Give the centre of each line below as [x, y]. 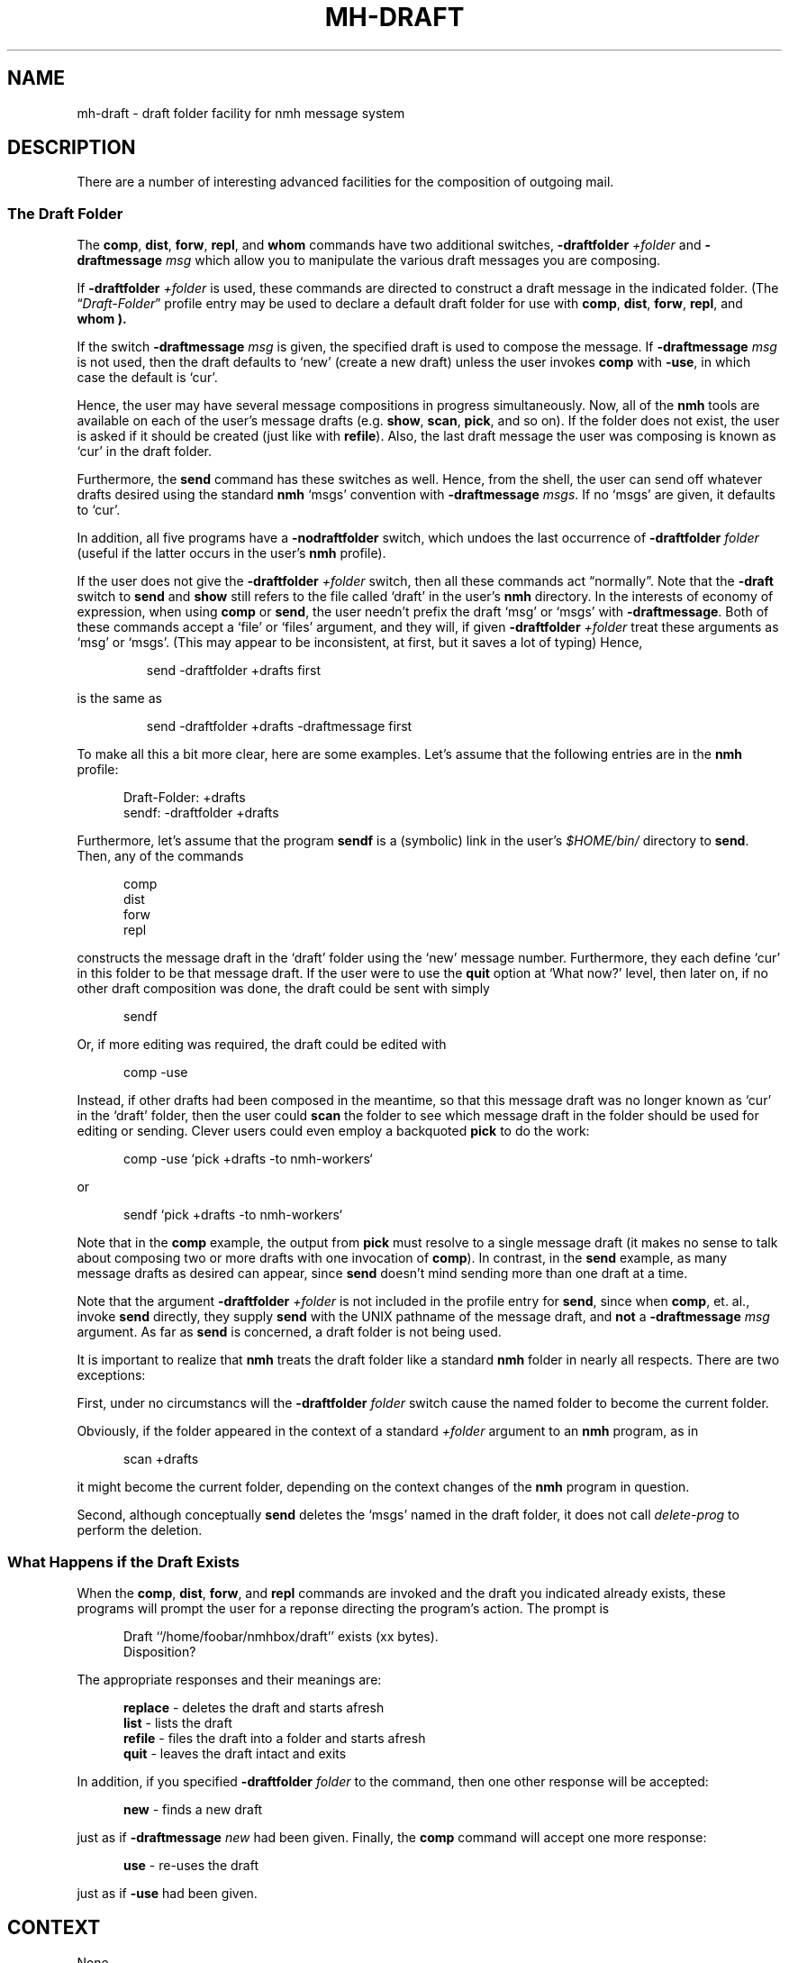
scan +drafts [161, 1459]
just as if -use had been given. [167, 1893]
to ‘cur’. [99, 510]
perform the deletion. [140, 1530]
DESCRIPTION [72, 148]
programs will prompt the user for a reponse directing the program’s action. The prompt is [343, 1608]
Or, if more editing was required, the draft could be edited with [262, 1045]
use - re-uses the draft [191, 1865]
